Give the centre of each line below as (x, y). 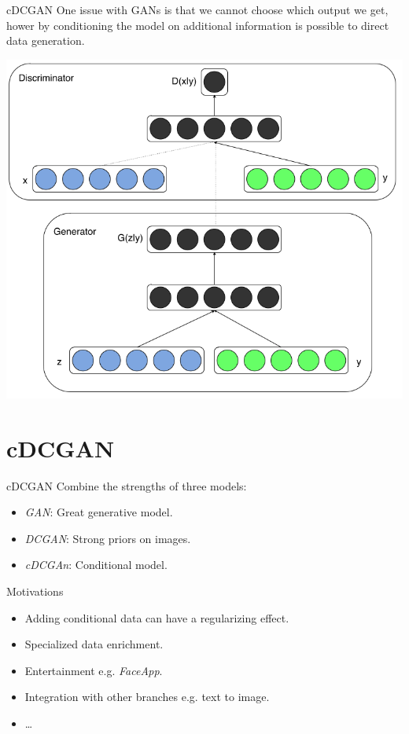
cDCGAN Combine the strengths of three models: (127, 485)
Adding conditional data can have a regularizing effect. (157, 617)
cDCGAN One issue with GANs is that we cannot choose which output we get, (197, 9)
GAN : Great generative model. (99, 512)
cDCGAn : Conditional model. (96, 565)
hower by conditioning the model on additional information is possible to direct (198, 25)
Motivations (35, 591)
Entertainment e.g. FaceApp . (94, 670)
